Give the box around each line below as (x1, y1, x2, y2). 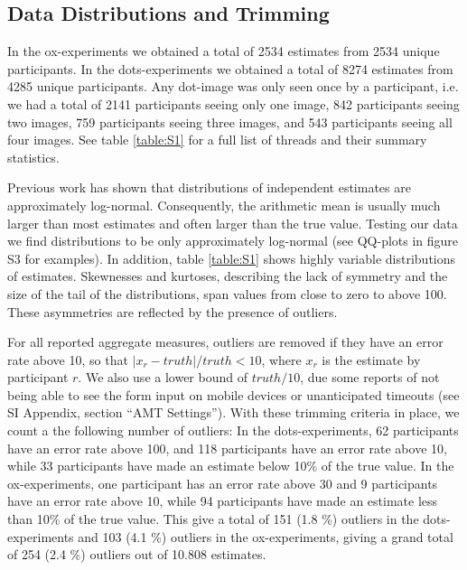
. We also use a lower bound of (78, 368, 248, 387)
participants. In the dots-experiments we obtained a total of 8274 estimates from (7, 59, 453, 78)
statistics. (7, 147, 60, 166)
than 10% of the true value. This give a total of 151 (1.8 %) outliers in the (7, 509, 419, 528)
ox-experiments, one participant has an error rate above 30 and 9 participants (7, 473, 438, 492)
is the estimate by (322, 350, 421, 369)
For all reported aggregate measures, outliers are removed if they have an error (7, 332, 444, 351)
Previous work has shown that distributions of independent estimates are (7, 178, 411, 197)
